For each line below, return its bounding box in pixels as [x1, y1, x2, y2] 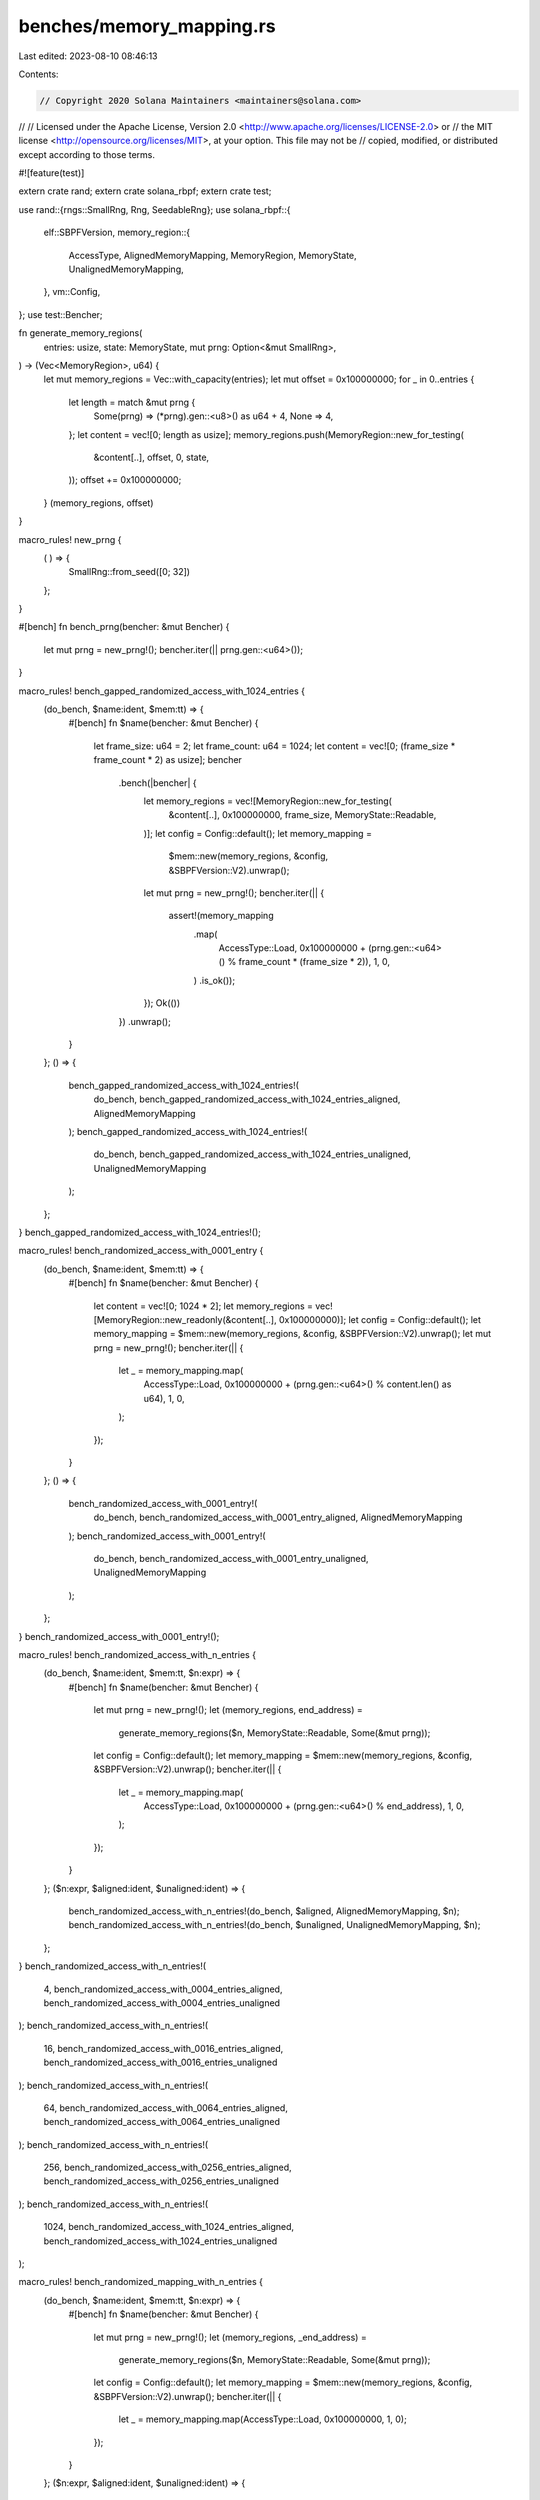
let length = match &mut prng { [68, 396, 196, 408]
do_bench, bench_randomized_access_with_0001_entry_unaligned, [93, 1552, 369, 1564]
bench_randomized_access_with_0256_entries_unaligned [43, 2175, 280, 2187]
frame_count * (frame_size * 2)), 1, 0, [238, 956, 390, 968]
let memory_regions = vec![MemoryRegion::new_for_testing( [143, 795, 392, 807]
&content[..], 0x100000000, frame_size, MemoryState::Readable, [168, 809, 437, 821]
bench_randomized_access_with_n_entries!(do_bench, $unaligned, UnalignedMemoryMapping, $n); [68, 1919, 481, 1931]
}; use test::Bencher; [18, 308, 104, 320]
